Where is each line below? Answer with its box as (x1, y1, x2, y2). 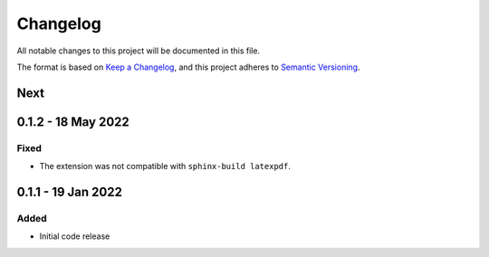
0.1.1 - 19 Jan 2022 (16, 184, 122, 199)
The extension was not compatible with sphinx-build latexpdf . (39, 161, 292, 172)
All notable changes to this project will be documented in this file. (16, 45, 261, 56)
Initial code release (39, 231, 110, 242)
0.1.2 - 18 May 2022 (16, 114, 130, 129)
